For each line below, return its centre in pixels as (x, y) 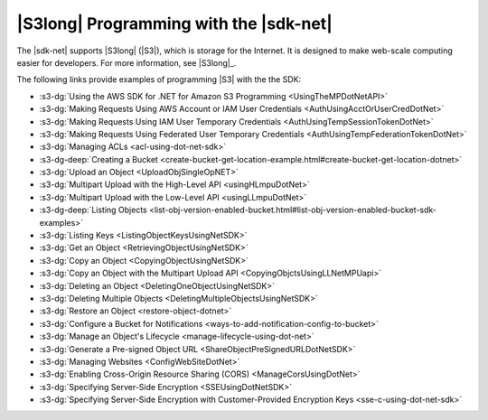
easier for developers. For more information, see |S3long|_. (127, 62)
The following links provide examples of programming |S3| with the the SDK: (159, 79)
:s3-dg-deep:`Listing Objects (94, 210)
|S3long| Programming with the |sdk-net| (175, 23)
